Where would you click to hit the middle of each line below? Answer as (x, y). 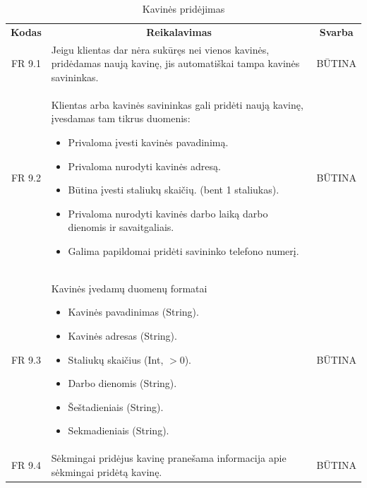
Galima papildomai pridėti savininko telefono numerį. (183, 250)
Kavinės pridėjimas (183, 8)
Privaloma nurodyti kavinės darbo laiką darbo (168, 213)
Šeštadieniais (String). (116, 406)
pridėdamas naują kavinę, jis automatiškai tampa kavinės (175, 63)
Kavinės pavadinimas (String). (133, 312)
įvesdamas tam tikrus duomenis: (121, 118)
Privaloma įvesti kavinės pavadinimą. (148, 142)
